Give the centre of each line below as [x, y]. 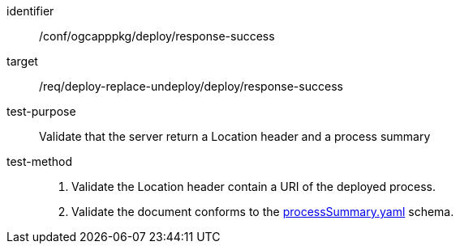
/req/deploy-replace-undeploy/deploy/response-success [191, 86]
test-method [39, 161]
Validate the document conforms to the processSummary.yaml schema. [263, 212]
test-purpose [41, 111]
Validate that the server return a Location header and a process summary [235, 136]
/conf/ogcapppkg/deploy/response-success [157, 36]
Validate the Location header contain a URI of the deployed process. [254, 186]
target [22, 61]
